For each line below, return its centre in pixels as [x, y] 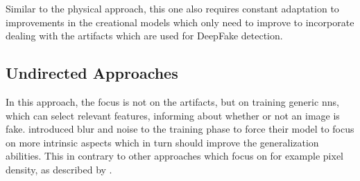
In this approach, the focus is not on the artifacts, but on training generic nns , [172, 101]
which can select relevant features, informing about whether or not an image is [173, 115]
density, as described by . [59, 169]
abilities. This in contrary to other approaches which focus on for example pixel [175, 156]
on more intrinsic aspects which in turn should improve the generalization [162, 142]
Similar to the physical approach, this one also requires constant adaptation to [172, 8]
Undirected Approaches [92, 73]
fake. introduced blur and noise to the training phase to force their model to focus [180, 129]
